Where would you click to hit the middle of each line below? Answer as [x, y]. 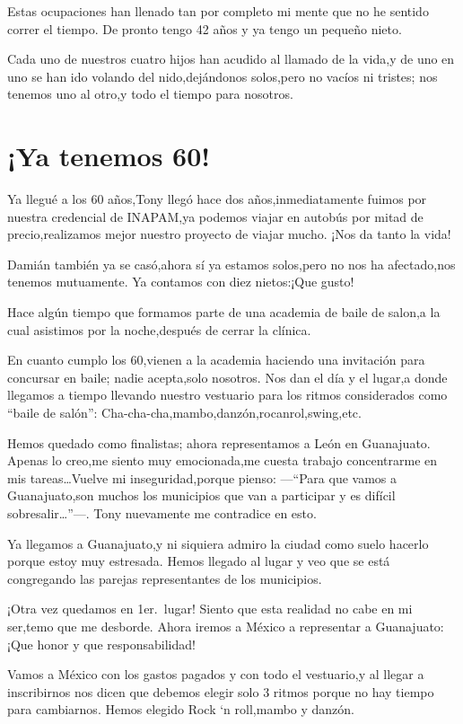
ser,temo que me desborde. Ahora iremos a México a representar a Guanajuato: [226, 626]
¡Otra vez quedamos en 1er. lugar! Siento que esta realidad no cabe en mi [210, 609]
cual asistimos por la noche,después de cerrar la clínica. [159, 329]
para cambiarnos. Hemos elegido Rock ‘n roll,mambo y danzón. [181, 709]
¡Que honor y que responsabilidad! [101, 644]
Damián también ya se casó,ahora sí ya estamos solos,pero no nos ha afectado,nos [231, 264]
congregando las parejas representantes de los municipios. [165, 578]
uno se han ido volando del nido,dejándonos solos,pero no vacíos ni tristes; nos [223, 76]
